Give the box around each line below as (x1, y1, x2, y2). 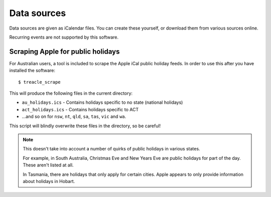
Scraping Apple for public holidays (9, 47, 120, 56)
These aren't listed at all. (23, 162, 74, 168)
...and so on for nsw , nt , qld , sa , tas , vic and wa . (22, 113, 126, 120)
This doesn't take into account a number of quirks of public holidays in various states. (23, 146, 200, 152)
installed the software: (9, 68, 55, 74)
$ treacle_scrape (18, 79, 61, 85)
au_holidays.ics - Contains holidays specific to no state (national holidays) (22, 99, 183, 105)
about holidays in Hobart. (23, 178, 75, 184)
